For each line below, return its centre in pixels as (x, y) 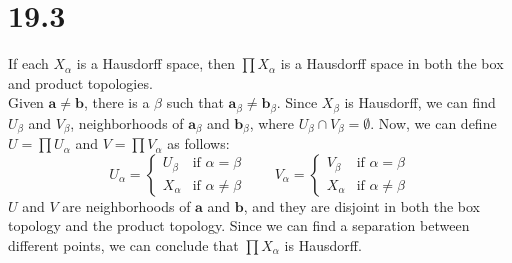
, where (271, 122)
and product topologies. (80, 82)
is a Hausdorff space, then (155, 63)
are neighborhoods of (126, 205)
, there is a (116, 102)
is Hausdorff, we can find (420, 102)
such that (195, 102)
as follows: (198, 143)
